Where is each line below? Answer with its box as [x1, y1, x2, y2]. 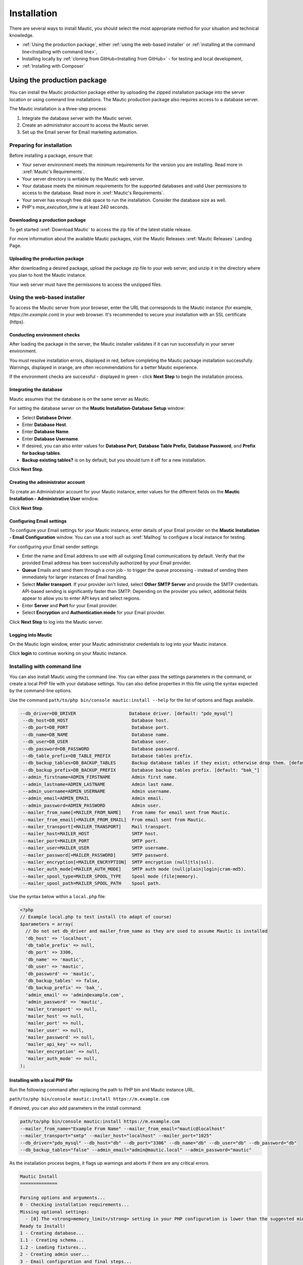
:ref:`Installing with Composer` [22, 63, 85, 69]
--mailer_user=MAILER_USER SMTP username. [23, 845, 169, 851]
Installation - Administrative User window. [9, 496, 99, 502]
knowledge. [9, 32, 34, 38]
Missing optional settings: [20, 1209, 89, 1214]
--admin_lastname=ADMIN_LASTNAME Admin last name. [23, 781, 175, 787]
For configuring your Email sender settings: [9, 543, 99, 550]
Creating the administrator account [9, 479, 85, 485]
